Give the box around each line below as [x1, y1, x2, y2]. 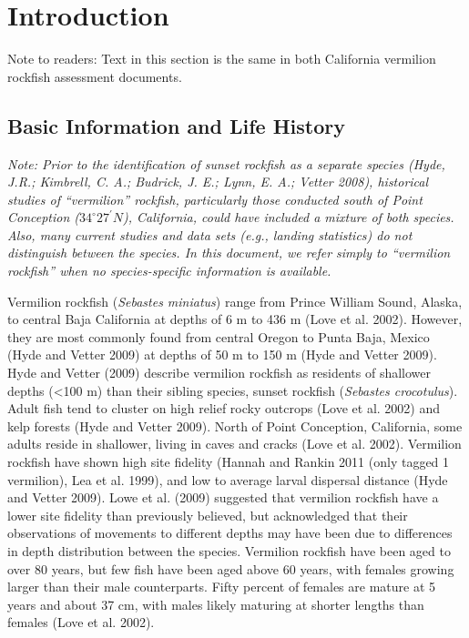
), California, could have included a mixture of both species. [122, 208, 454, 227]
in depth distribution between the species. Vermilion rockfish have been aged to [7, 541, 451, 560]
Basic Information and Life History [7, 111, 346, 139]
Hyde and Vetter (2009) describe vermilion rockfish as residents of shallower [7, 363, 432, 382]
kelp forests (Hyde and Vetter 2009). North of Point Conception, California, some [7, 416, 463, 435]
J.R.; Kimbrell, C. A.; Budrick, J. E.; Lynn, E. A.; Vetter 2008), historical [7, 172, 429, 191]
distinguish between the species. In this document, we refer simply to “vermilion [7, 243, 451, 262]
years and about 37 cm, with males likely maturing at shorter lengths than [7, 594, 424, 613]
